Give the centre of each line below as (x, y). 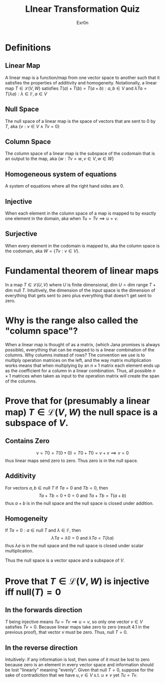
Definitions (28, 47)
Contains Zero (27, 441)
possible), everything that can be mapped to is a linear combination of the (80, 350)
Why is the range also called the (72, 320)
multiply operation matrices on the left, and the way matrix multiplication (78, 360)
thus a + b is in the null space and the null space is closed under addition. (79, 503)
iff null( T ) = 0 (33, 592)
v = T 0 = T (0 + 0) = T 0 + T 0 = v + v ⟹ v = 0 (82, 453)
